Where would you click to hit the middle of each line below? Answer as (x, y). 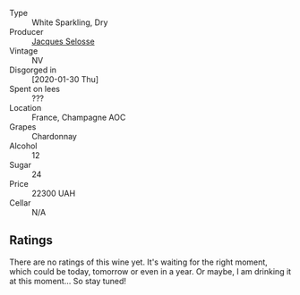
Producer (26, 32)
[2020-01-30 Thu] (65, 79)
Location (26, 108)
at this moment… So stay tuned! (68, 281)
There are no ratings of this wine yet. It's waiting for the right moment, (139, 262)
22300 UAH (54, 193)
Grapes (23, 127)
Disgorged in (33, 70)
